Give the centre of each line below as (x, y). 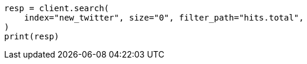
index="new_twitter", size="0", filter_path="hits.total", (164, 18)
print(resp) (32, 36)
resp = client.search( (57, 8)
